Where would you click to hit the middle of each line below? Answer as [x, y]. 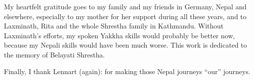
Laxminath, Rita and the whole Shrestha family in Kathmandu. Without [114, 26]
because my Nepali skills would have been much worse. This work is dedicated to [126, 45]
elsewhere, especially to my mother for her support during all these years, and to [125, 16]
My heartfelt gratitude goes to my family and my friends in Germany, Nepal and [125, 6]
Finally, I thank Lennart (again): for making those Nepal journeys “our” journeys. [127, 71]
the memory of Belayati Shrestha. [54, 54]
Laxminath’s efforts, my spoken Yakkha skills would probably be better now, [119, 35]
